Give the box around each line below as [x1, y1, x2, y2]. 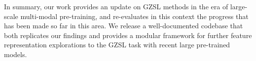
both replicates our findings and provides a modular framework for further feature [4, 30, 252, 40]
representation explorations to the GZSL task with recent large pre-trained [4, 40, 230, 50]
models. [4, 49, 27, 59]
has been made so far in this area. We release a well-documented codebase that [4, 20, 243, 31]
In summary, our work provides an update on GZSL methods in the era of [4, 1, 228, 11]
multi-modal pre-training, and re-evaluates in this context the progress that [20, 11, 249, 21]
